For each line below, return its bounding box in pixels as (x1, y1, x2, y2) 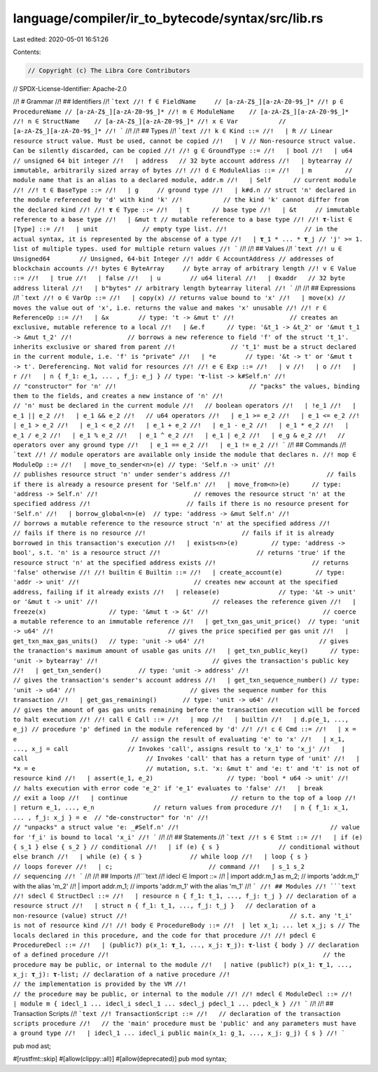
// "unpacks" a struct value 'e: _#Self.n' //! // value (13, 823, 360, 832)
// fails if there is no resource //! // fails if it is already (13, 529, 335, 537)
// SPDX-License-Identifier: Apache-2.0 (13, 84, 127, 92)
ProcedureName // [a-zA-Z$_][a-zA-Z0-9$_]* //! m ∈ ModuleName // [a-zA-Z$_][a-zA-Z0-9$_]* (13, 107, 349, 116)
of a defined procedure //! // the (13, 951, 346, 959)
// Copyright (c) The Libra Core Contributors (27, 67, 190, 74)
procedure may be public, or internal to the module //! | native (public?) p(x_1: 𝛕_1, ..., (13, 961, 353, 968)
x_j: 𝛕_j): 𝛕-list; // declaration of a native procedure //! (13, 970, 231, 979)
